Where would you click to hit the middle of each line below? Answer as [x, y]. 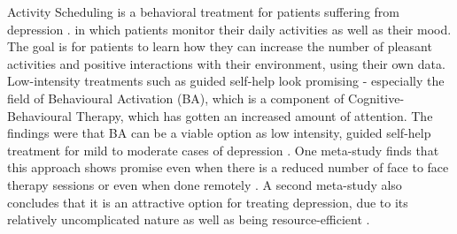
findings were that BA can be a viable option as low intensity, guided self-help [219, 133]
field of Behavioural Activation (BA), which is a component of [176, 98]
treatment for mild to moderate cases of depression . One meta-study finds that [223, 150]
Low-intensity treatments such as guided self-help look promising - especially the [226, 81]
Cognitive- [376, 98]
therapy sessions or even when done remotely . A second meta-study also [205, 184]
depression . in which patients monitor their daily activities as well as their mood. [229, 29]
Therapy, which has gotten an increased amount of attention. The [254, 115]
